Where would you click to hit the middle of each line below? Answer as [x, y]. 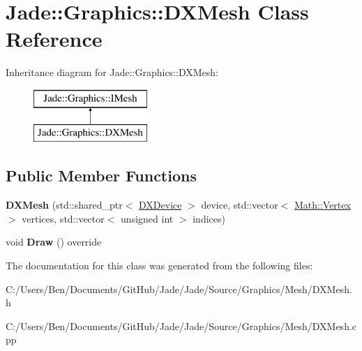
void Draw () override [54, 242]
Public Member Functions [101, 175]
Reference [54, 39]
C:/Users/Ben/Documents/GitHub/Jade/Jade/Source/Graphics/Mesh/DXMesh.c [181, 326]
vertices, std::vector [63, 218]
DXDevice [160, 205]
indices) [209, 218]
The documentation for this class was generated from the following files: [159, 266]
